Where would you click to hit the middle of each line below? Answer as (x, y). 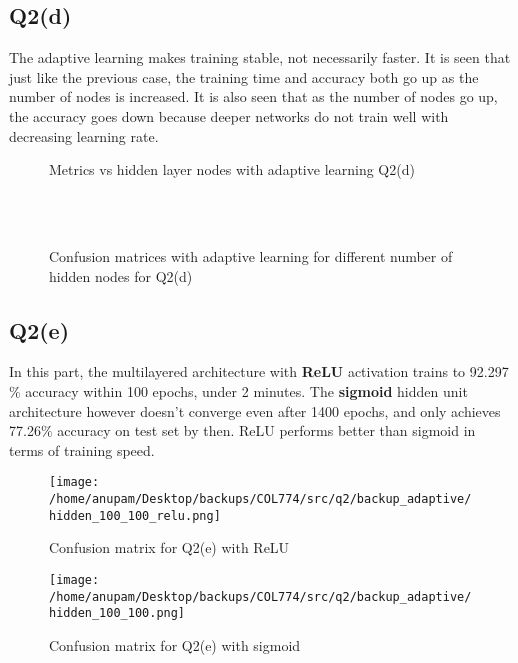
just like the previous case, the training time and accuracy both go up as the (244, 76)
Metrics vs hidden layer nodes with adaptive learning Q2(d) (232, 169)
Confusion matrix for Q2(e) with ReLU (169, 547)
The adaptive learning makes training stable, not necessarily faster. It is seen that (260, 57)
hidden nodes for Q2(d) (121, 275)
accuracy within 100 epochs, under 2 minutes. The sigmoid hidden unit (246, 390)
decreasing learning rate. (84, 135)
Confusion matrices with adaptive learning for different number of (251, 255)
